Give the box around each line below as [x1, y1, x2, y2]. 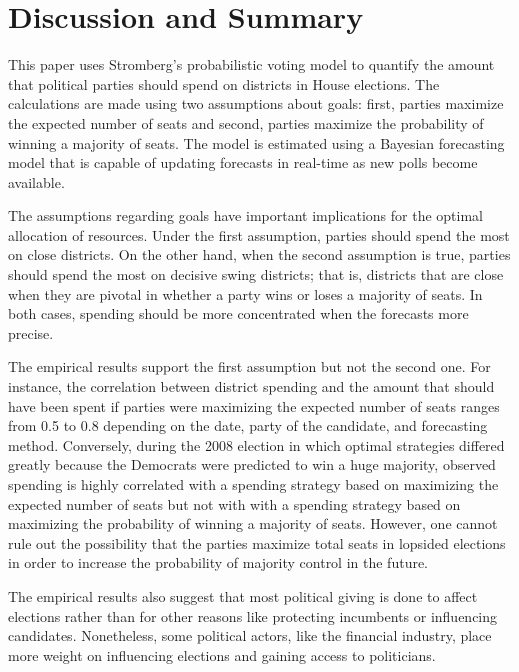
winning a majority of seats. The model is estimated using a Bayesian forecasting [8, 132, 505, 153]
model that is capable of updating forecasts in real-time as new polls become [8, 152, 478, 173]
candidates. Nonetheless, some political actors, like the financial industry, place [8, 625, 492, 646]
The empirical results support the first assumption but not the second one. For [8, 356, 491, 377]
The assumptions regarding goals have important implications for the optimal [8, 205, 484, 226]
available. [8, 171, 65, 192]
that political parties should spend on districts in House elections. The [8, 73, 440, 94]
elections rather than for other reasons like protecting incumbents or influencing [8, 605, 498, 626]
